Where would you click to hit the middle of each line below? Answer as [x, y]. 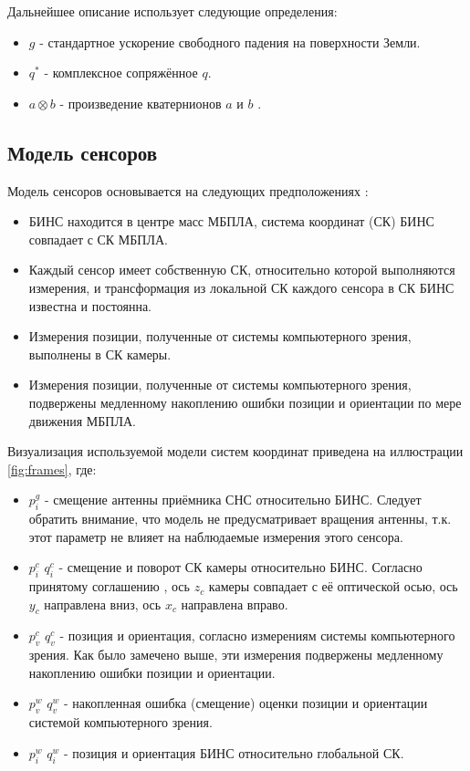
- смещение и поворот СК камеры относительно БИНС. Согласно [240, 567]
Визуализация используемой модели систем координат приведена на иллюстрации [235, 451]
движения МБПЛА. [82, 420]
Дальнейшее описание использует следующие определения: [172, 11]
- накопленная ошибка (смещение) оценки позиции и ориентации [246, 703]
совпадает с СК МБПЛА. [98, 239]
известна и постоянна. [90, 305]
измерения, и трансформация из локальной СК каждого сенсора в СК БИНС [241, 287]
